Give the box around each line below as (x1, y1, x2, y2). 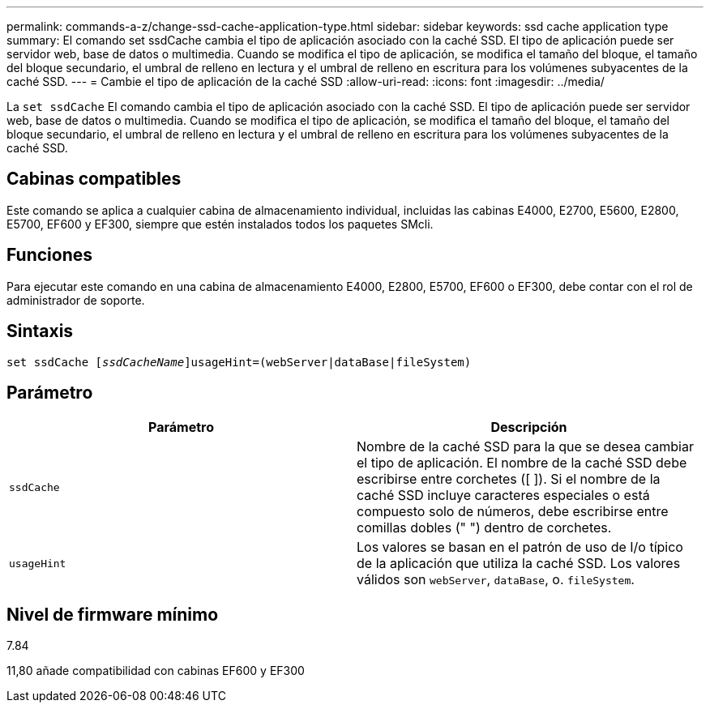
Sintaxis (6, 321, 74, 342)
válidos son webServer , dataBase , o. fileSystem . (357, 571, 635, 588)
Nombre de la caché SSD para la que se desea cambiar (357, 438, 694, 455)
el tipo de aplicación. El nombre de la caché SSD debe (357, 455, 687, 472)
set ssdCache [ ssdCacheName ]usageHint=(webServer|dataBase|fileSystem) (6, 355, 472, 369)
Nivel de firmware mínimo (6, 604, 219, 625)
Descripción (490, 419, 567, 436)
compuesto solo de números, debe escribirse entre (357, 503, 669, 520)
